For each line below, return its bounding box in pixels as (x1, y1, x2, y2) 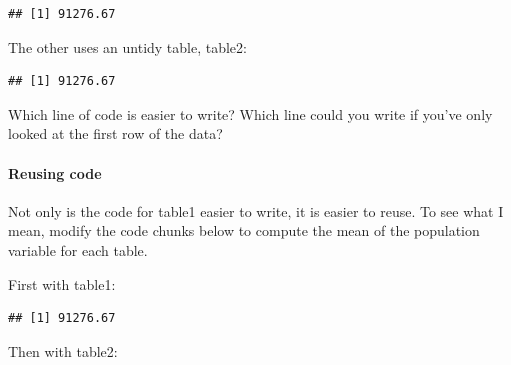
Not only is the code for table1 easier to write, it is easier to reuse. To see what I (8, 200, 504, 221)
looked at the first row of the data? (8, 123, 223, 144)
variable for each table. (8, 239, 148, 260)
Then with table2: (8, 340, 118, 361)
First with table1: (8, 273, 116, 294)
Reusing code (8, 162, 102, 183)
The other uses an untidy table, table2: (8, 36, 247, 57)
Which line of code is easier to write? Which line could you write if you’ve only (8, 103, 493, 124)
